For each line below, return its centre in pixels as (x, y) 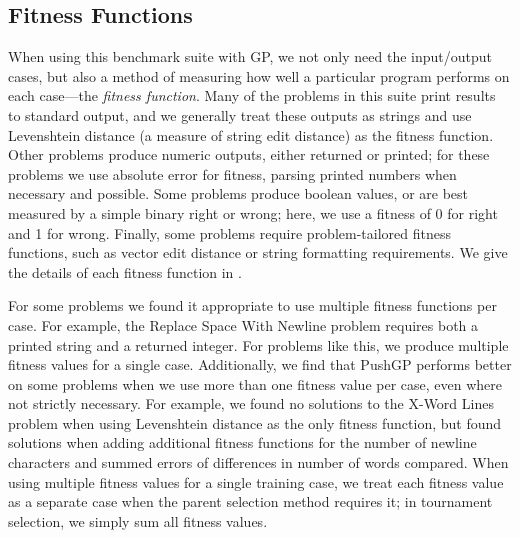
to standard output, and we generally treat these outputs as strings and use (240, 114)
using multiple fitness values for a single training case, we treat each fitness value (256, 481)
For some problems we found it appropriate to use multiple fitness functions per (252, 305)
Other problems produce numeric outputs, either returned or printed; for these (249, 154)
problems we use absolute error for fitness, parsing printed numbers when (232, 173)
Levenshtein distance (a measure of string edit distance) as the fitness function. (251, 134)
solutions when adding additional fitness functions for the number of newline (242, 442)
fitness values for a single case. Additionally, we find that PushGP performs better (260, 364)
